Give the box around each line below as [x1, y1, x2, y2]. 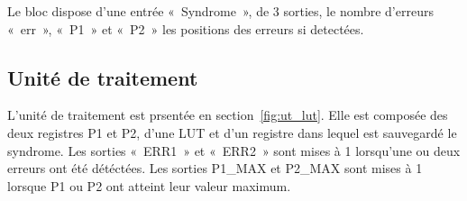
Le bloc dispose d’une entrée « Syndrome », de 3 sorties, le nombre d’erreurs [7, 2, 434, 20]
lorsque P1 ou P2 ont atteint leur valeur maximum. [7, 176, 291, 195]
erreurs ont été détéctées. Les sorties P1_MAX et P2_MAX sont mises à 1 [7, 159, 423, 178]
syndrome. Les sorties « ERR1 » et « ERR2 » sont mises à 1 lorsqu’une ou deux [7, 141, 461, 160]
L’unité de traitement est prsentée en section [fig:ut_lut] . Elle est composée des [7, 105, 448, 124]
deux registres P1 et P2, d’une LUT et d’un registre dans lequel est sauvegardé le [7, 123, 457, 142]
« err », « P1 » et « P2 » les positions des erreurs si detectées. [7, 19, 364, 38]
